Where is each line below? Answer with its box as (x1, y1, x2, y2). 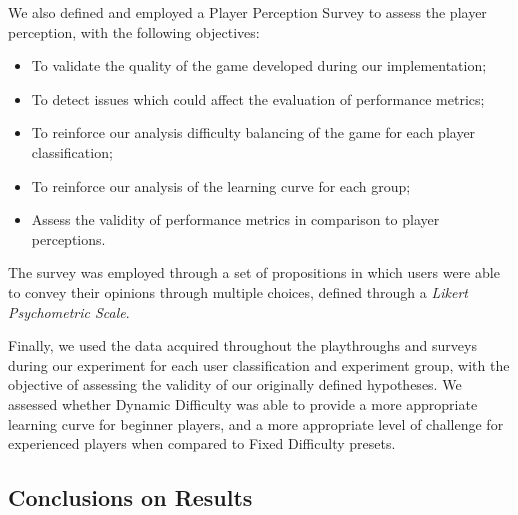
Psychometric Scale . (8, 301, 130, 322)
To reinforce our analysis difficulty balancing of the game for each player (31, 122, 476, 143)
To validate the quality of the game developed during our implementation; (31, 55, 487, 76)
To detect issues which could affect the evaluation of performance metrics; (31, 88, 485, 109)
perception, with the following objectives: (8, 21, 260, 42)
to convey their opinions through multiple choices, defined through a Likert (8, 281, 468, 302)
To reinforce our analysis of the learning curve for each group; (31, 175, 411, 196)
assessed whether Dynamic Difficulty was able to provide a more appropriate (8, 393, 478, 414)
